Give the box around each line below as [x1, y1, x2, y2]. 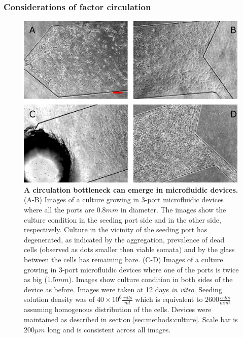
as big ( [24, 274, 47, 285]
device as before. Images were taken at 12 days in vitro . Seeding [24, 284, 222, 294]
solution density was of [24, 294, 95, 304]
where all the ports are [24, 204, 95, 214]
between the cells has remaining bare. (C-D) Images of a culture [24, 254, 223, 264]
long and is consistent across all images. [47, 324, 171, 334]
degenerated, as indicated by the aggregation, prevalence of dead [24, 234, 225, 244]
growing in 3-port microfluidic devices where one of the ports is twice [24, 264, 239, 274]
